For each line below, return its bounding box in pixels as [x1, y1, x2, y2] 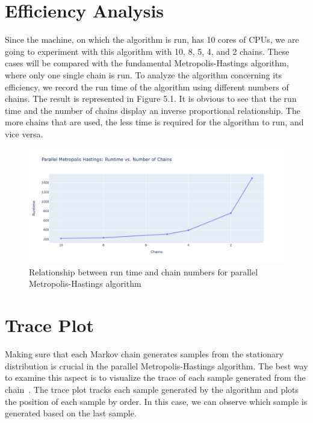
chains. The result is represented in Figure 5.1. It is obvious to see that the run [5, 92, 297, 105]
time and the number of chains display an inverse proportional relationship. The [5, 104, 300, 116]
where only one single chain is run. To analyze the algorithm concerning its [5, 68, 282, 81]
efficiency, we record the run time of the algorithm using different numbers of [5, 80, 289, 93]
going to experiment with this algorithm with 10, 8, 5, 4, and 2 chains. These [5, 45, 290, 57]
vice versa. [5, 127, 43, 140]
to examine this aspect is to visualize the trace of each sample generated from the [5, 371, 306, 384]
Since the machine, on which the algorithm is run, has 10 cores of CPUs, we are [5, 33, 299, 46]
